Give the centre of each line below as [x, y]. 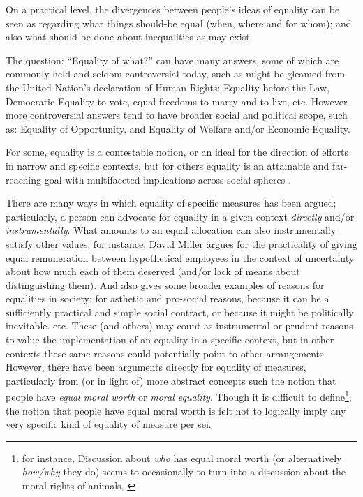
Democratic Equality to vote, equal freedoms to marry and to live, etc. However [177, 101]
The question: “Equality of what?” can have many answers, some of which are [172, 60]
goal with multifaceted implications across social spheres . [168, 179]
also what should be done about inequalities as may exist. [129, 37]
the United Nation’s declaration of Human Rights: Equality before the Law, [168, 87]
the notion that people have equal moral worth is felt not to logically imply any [176, 410]
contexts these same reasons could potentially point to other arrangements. [166, 353]
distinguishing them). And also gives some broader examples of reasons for [165, 284]
